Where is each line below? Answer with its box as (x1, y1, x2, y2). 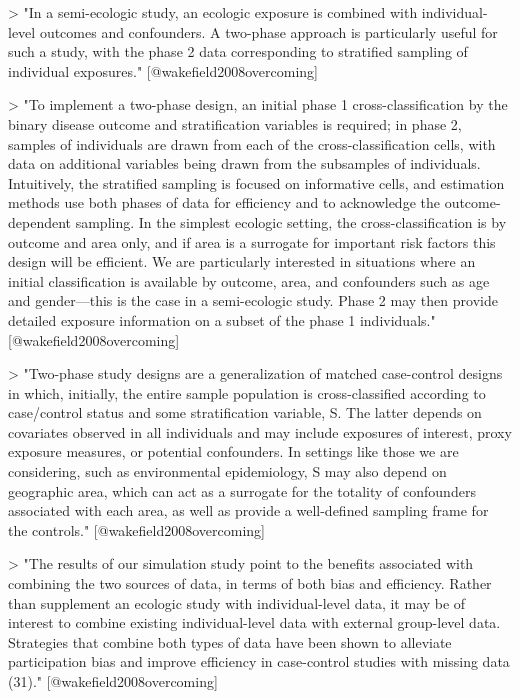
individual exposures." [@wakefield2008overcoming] (8, 60, 319, 81)
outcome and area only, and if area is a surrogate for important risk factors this (8, 231, 496, 252)
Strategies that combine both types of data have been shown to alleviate (8, 631, 452, 652)
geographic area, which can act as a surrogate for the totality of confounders (8, 480, 476, 501)
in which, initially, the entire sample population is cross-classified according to (8, 382, 486, 403)
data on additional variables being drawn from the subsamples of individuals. (8, 153, 481, 174)
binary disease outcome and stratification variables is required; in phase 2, (8, 113, 462, 134)
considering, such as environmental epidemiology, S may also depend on (8, 461, 447, 482)
